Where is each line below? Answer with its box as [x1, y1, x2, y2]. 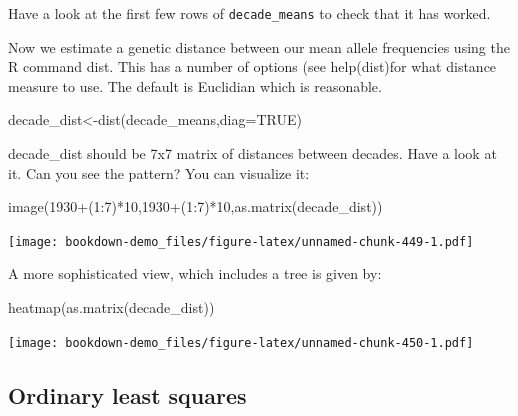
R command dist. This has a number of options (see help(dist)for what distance [8, 56, 497, 77]
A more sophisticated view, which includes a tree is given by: [8, 263, 382, 284]
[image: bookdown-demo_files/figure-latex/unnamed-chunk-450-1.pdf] [8, 335, 474, 350]
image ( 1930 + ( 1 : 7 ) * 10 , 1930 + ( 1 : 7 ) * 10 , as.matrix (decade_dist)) [8, 196, 383, 217]
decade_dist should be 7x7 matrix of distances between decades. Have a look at [8, 143, 497, 164]
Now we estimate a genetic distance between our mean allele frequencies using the [8, 36, 510, 57]
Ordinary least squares [8, 379, 247, 410]
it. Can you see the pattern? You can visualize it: [8, 162, 310, 183]
